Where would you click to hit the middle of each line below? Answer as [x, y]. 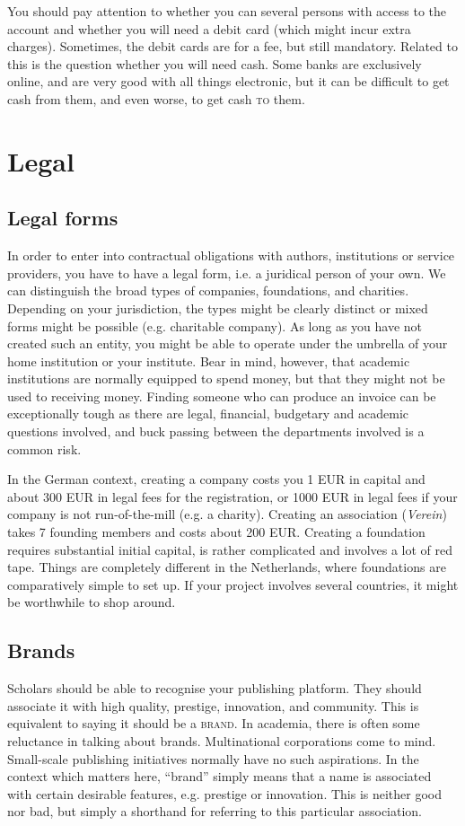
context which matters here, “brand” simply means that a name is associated [219, 776]
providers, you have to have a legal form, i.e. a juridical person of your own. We [227, 272]
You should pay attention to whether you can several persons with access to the [227, 11]
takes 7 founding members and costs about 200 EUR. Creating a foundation [216, 532]
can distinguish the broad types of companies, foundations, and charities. [208, 290]
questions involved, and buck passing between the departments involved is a [216, 431]
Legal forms [63, 218]
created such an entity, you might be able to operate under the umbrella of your [228, 343]
